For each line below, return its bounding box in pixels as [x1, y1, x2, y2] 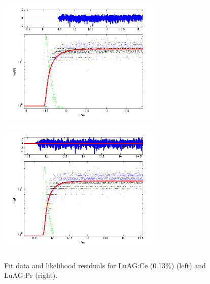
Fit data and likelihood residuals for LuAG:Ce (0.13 [4, 260, 166, 270]
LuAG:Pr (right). [4, 270, 58, 280]
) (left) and [171, 260, 206, 270]
